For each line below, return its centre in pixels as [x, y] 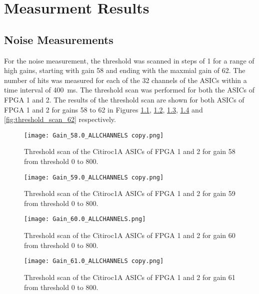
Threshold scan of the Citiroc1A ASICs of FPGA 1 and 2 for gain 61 [130, 277]
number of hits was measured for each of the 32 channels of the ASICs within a [125, 80]
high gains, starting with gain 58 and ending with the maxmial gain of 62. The [125, 70]
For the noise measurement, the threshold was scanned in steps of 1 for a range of [129, 60]
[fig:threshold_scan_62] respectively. [60, 119]
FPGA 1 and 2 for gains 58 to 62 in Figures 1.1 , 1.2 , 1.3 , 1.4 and [103, 109]
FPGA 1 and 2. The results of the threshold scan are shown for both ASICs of [124, 99]
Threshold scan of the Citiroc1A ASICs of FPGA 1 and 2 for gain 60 [130, 235]
